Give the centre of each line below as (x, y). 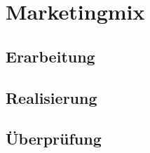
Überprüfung (54, 139)
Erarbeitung (50, 56)
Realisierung (52, 97)
